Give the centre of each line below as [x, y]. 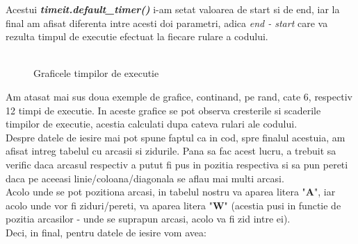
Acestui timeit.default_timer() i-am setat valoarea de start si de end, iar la [173, 9]
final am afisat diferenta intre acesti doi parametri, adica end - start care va [167, 23]
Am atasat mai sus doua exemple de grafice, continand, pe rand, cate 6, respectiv [179, 96]
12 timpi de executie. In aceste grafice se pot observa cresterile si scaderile [163, 110]
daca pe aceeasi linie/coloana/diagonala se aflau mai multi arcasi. [145, 178]
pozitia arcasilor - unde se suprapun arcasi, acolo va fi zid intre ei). [148, 219]
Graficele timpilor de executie [96, 73]
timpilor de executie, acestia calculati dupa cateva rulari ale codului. [152, 124]
